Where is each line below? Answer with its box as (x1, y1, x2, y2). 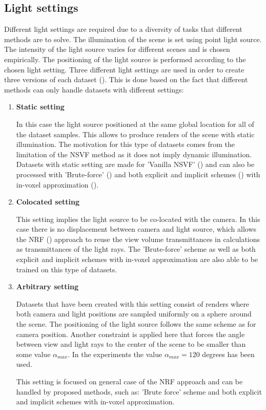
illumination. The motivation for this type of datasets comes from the (16, 139, 235, 150)
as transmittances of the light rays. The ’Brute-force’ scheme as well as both (16, 244, 256, 254)
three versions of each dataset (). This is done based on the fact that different (4, 74, 248, 85)
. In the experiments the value (68, 348, 162, 359)
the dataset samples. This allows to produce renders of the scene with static (16, 128, 255, 139)
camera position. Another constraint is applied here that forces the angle (16, 328, 245, 339)
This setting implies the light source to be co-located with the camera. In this (16, 213, 260, 224)
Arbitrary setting (16, 281, 78, 292)
